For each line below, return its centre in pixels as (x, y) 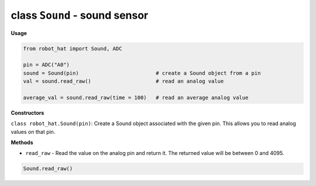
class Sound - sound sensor (80, 15)
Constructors (28, 113)
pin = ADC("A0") (47, 65)
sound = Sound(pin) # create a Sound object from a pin (142, 73)
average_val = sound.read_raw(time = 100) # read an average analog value (136, 97)
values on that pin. (33, 132)
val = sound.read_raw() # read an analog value (123, 81)
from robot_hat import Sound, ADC (73, 49)
